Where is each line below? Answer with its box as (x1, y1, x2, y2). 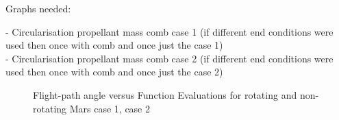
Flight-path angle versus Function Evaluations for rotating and (33, 87, 297, 101)
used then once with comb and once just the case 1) (5, 38, 223, 52)
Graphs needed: (5, 1, 71, 15)
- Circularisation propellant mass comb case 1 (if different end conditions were (5, 24, 334, 38)
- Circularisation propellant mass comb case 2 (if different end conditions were (5, 51, 334, 65)
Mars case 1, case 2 (69, 101, 150, 115)
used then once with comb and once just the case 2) (5, 64, 223, 79)
